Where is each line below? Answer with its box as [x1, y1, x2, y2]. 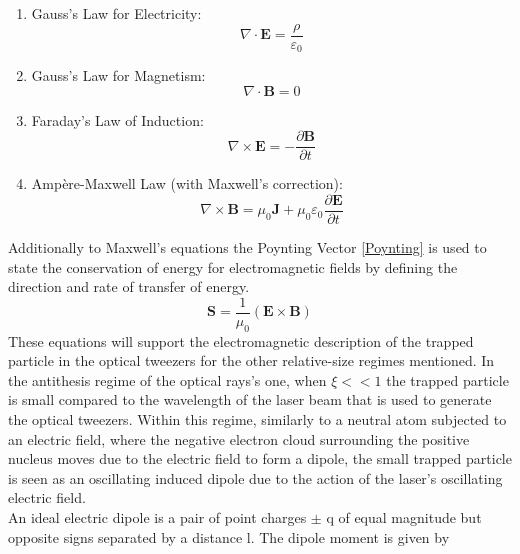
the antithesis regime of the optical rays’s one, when [8, 369, 327, 390]
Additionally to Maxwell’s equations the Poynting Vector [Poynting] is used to [8, 237, 487, 258]
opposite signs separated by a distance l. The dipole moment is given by [8, 526, 450, 547]
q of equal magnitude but [326, 507, 482, 527]
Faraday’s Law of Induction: [31, 109, 204, 130]
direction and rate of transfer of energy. [8, 276, 250, 297]
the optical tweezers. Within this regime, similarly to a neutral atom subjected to [8, 409, 507, 430]
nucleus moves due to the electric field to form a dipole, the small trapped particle [8, 448, 512, 469]
